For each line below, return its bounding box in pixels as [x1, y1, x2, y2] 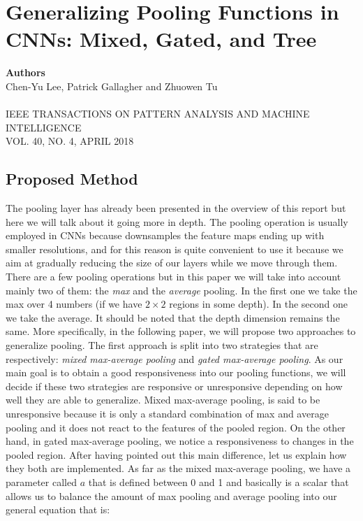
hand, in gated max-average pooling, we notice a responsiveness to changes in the [6, 434, 354, 448]
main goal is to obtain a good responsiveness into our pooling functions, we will [6, 365, 346, 380]
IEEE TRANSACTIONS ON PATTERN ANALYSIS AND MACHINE [6, 106, 310, 121]
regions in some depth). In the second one [169, 297, 348, 311]
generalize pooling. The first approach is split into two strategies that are [6, 338, 318, 352]
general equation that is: [6, 502, 110, 517]
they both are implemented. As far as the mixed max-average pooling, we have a [6, 461, 351, 476]
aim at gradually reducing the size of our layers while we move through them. [6, 255, 338, 270]
